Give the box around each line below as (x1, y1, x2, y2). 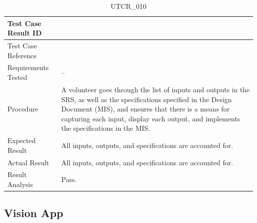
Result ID (7, 28, 42, 38)
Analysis (7, 179, 33, 189)
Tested (7, 72, 28, 82)
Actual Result (7, 157, 49, 167)
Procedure (7, 104, 39, 114)
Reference (7, 50, 37, 60)
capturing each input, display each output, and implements (61, 113, 240, 123)
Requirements (7, 62, 49, 73)
